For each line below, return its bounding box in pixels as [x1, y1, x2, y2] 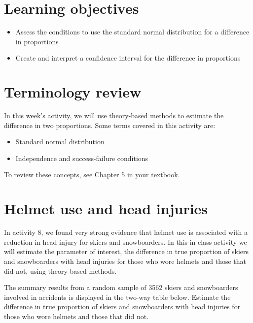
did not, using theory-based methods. [4, 265, 117, 276]
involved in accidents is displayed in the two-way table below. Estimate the [4, 291, 231, 302]
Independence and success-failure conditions [15, 153, 148, 163]
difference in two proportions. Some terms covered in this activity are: [4, 120, 216, 130]
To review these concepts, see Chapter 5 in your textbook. [4, 169, 180, 180]
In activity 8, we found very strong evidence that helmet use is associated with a [4, 227, 248, 237]
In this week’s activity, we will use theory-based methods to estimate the [4, 110, 224, 121]
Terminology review [4, 82, 142, 102]
